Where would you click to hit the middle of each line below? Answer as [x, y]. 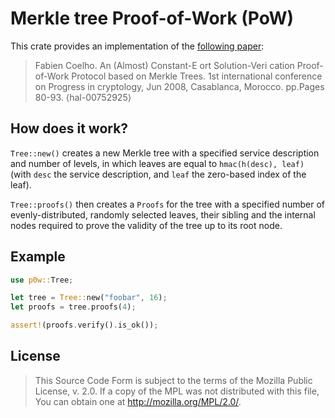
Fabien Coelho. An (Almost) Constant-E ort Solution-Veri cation [164, 65]
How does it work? [69, 128]
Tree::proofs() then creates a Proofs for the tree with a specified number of [167, 204]
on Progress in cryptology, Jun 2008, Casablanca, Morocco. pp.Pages [179, 86]
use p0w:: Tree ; [42, 280]
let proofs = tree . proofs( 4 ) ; [73, 307]
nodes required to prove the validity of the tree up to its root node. [146, 225]
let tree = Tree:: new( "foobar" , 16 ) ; [89, 298]
